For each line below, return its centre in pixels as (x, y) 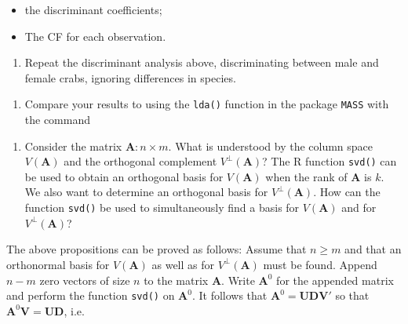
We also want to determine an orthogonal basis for (146, 192)
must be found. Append (320, 264)
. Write (238, 280)
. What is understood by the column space (271, 146)
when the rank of (306, 176)
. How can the (347, 192)
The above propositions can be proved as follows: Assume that (157, 249)
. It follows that (229, 295)
